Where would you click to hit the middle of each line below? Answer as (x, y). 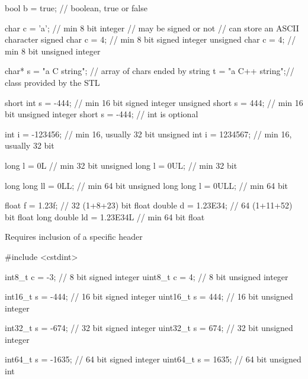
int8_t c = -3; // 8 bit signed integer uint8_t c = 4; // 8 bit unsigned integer (147, 276)
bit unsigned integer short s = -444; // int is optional (102, 114)
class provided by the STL (52, 82)
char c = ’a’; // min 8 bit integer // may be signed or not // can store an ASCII (152, 28)
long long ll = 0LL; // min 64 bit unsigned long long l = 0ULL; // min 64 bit (147, 185)
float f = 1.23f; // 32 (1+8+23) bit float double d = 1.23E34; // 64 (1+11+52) (149, 205)
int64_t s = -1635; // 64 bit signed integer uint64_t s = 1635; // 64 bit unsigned (153, 359)
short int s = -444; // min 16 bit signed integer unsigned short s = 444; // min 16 (154, 102)
